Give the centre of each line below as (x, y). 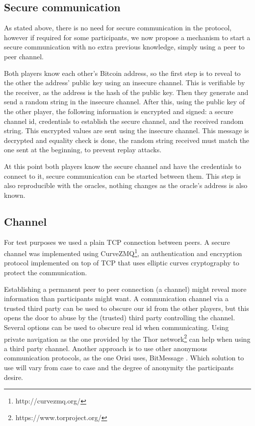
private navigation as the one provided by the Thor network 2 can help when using (127, 338)
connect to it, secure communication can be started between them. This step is (122, 176)
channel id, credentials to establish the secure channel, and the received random (124, 121)
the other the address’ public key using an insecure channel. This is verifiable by (125, 83)
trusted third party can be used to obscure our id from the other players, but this (127, 308)
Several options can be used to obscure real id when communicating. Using (116, 327)
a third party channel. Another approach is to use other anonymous (106, 348)
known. (15, 195)
